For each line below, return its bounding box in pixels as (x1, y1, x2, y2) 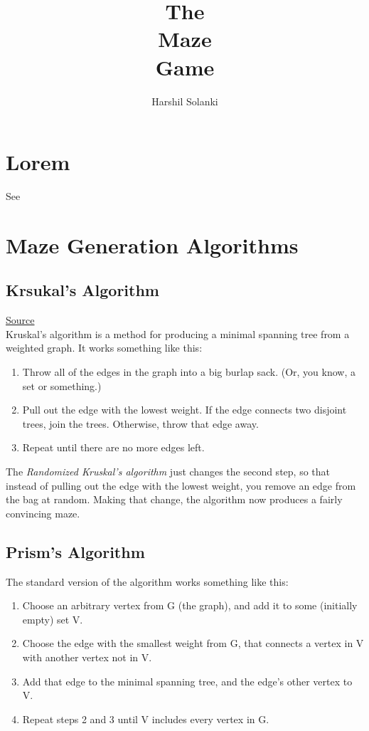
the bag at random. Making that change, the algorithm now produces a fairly (6, 492, 343, 507)
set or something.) (22, 378, 102, 393)
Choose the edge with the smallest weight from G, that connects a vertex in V (22, 636, 364, 651)
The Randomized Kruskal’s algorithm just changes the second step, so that (6, 463, 330, 478)
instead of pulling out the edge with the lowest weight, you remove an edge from (6, 478, 356, 493)
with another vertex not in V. (22, 649, 152, 664)
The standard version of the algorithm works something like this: (6, 574, 289, 589)
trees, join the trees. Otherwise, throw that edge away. (22, 416, 259, 431)
